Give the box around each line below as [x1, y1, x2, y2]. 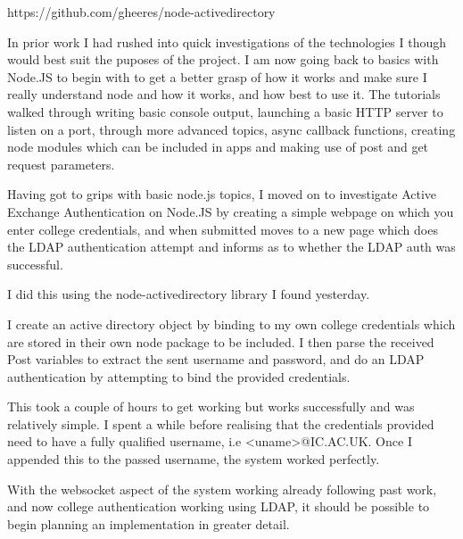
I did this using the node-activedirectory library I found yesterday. [7, 285, 370, 303]
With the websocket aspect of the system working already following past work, [7, 479, 437, 498]
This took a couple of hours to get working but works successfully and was [7, 397, 415, 416]
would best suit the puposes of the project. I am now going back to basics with [7, 50, 439, 69]
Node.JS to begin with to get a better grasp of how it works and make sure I [7, 67, 427, 86]
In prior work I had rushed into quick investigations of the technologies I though [7, 32, 447, 51]
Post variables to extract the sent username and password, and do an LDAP [7, 350, 425, 369]
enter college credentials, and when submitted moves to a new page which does [7, 220, 438, 238]
